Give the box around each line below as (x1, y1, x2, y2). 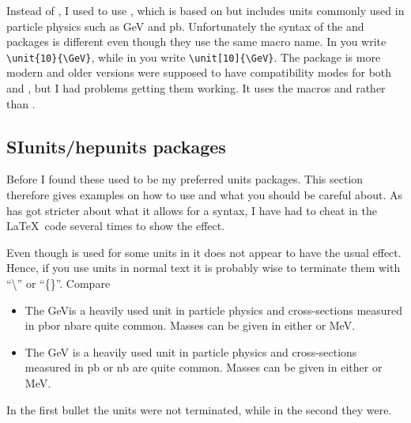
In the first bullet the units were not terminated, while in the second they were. (6, 401, 392, 417)
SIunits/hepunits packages (6, 134, 226, 158)
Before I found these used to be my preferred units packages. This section (6, 171, 364, 187)
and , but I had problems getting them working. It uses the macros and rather (6, 80, 386, 96)
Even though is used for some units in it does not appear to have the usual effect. (6, 244, 402, 260)
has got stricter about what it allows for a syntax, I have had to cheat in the (6, 202, 378, 218)
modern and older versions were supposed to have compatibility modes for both (6, 64, 392, 81)
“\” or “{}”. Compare (6, 274, 111, 291)
